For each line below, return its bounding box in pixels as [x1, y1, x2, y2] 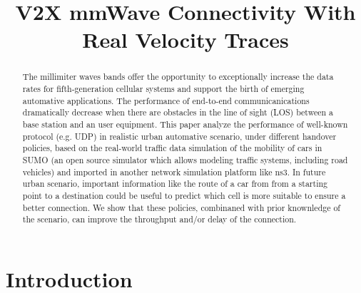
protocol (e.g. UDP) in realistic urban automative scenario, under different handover [22, 130, 337, 142]
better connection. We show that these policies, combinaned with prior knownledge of [22, 201, 341, 213]
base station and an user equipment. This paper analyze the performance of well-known [22, 118, 348, 130]
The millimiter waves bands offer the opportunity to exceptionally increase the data [22, 71, 334, 83]
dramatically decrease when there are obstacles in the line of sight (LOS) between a [22, 106, 333, 118]
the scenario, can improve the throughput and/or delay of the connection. [22, 213, 297, 225]
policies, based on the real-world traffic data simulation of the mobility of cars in [22, 142, 322, 154]
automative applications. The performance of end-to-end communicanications [22, 94, 310, 106]
